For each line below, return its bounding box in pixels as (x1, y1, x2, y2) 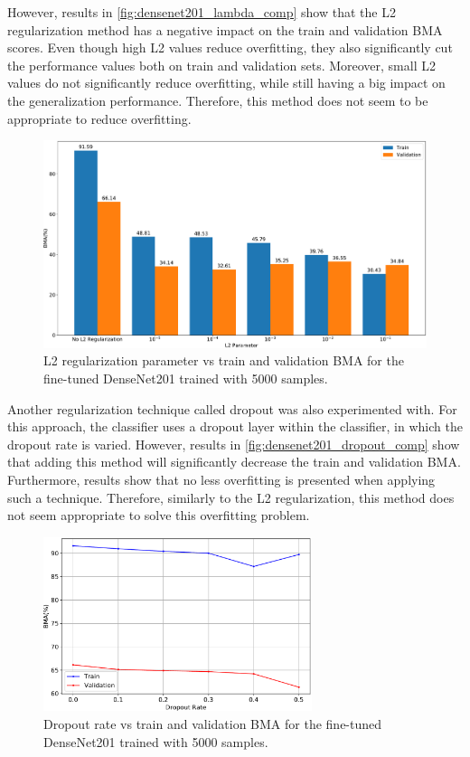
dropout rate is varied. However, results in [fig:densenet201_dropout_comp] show (7, 434, 460, 453)
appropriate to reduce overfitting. (7, 109, 192, 128)
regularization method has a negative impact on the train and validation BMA (7, 20, 443, 39)
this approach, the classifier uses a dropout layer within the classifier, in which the (7, 417, 463, 436)
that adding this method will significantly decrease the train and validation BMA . (7, 452, 461, 471)
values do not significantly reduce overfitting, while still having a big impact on (7, 73, 446, 92)
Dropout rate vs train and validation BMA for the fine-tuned (43, 714, 382, 733)
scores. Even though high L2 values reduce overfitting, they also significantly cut (7, 38, 453, 57)
